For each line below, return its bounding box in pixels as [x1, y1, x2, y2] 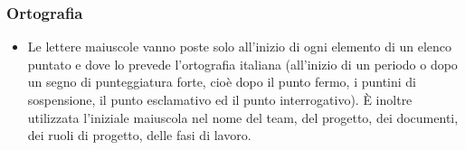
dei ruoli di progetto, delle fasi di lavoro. [27, 126, 251, 145]
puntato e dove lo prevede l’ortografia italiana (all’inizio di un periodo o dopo [27, 54, 458, 73]
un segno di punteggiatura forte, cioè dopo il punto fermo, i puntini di [27, 72, 417, 91]
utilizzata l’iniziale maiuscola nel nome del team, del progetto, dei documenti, [27, 108, 459, 127]
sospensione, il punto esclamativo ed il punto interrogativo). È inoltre [27, 90, 413, 108]
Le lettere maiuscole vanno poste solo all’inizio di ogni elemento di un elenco [27, 37, 452, 56]
